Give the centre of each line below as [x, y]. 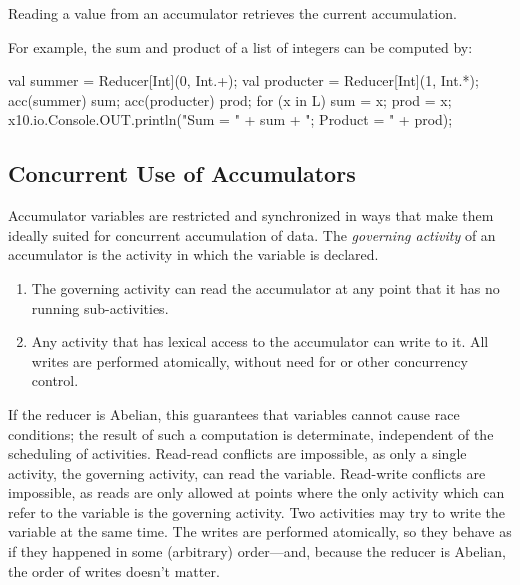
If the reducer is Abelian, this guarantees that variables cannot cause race [234, 413]
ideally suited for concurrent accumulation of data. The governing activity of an [252, 234]
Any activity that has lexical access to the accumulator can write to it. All [260, 341]
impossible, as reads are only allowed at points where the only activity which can [256, 492]
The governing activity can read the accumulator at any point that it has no [265, 287]
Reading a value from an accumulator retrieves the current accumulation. [232, 13]
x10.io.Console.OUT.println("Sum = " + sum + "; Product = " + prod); [230, 119]
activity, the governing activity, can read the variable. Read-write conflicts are [247, 472]
